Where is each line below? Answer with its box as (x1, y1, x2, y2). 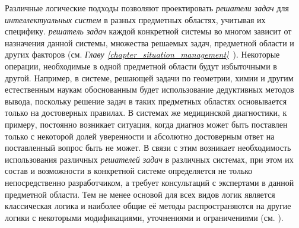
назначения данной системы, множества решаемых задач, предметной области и (5, 36, 294, 49)
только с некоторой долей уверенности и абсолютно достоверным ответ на (5, 129, 275, 142)
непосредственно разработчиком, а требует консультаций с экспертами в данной (5, 176, 294, 188)
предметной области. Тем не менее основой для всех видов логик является (5, 188, 275, 200)
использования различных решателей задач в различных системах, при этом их (5, 153, 294, 165)
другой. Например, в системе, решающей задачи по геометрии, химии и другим (5, 71, 294, 84)
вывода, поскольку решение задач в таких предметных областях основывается (5, 94, 287, 107)
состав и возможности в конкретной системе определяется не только (5, 164, 253, 177)
